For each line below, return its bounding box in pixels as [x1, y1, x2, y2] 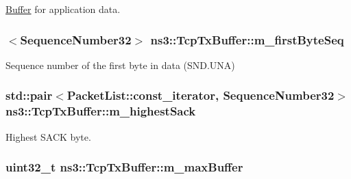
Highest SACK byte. [5, 129, 91, 143]
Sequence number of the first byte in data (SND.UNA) [5, 57, 235, 72]
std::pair [5, 87, 53, 104]
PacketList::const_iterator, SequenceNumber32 [66, 87, 335, 104]
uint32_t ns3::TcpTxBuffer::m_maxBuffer [5, 159, 243, 176]
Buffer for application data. [5, 2, 121, 16]
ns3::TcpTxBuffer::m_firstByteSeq [150, 31, 344, 48]
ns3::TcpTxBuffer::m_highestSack [5, 102, 196, 120]
